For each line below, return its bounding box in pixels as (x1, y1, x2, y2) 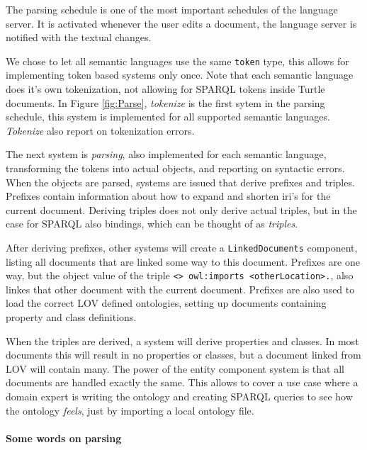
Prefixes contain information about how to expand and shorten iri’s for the (6, 189, 331, 203)
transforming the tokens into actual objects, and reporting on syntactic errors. (6, 161, 345, 175)
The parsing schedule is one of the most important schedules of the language (6, 2, 338, 16)
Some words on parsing (6, 430, 122, 445)
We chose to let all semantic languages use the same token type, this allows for (6, 53, 349, 68)
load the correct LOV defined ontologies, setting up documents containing (6, 296, 327, 310)
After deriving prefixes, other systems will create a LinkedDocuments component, (6, 240, 358, 254)
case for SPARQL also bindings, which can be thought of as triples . (6, 216, 298, 231)
